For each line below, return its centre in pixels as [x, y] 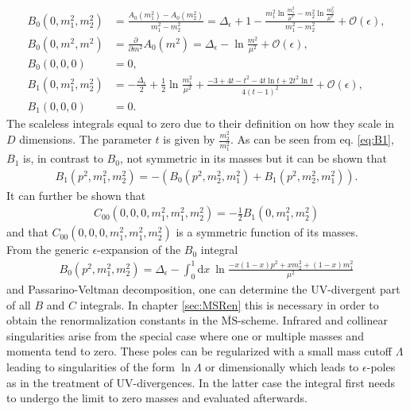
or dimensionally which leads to [282, 367]
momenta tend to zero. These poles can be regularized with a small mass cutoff [199, 351]
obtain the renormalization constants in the [112, 320]
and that [27, 232]
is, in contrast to [63, 158]
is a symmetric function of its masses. [267, 232]
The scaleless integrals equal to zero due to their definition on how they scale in [201, 123]
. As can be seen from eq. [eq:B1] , [312, 139]
